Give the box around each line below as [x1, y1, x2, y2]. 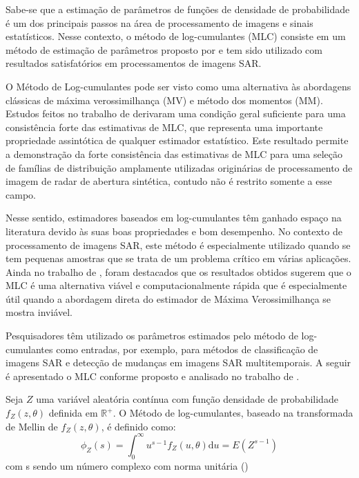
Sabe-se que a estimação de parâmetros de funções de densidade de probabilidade [6, 2, 350, 16]
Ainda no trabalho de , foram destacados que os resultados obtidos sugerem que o [6, 264, 351, 279]
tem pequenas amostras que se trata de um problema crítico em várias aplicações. [6, 251, 351, 266]
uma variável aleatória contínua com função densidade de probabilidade [36, 392, 338, 406]
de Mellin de [6, 419, 58, 433]
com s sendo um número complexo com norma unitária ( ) [6, 458, 249, 472]
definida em [48, 406, 98, 420]
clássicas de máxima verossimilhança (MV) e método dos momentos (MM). [6, 92, 323, 107]
